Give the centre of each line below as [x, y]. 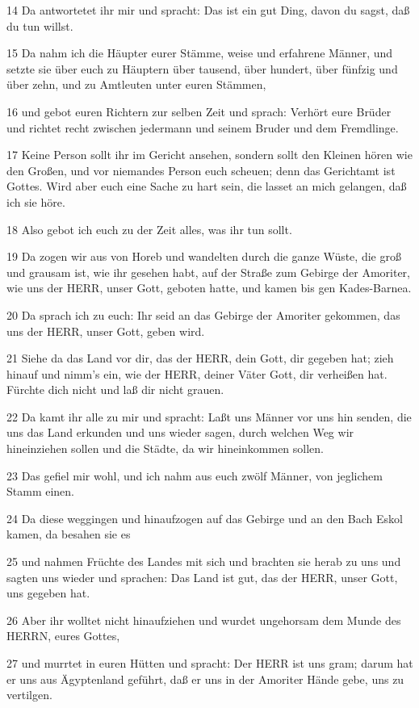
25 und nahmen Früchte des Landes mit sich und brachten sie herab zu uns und [204, 561]
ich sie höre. [36, 201]
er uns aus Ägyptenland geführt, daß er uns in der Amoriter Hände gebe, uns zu [205, 679]
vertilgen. [29, 695]
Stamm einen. [40, 491]
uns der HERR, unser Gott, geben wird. [106, 331]
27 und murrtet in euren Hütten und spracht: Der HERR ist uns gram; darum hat [210, 663]
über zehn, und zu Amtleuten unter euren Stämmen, [136, 84]
